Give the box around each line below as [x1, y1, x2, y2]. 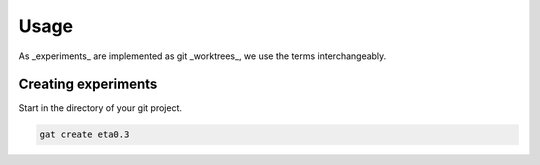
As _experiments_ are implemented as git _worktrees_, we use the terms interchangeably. [18, 50, 387, 62]
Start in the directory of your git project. [18, 102, 183, 114]
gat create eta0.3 [39, 129, 130, 140]
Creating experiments [18, 76, 158, 93]
